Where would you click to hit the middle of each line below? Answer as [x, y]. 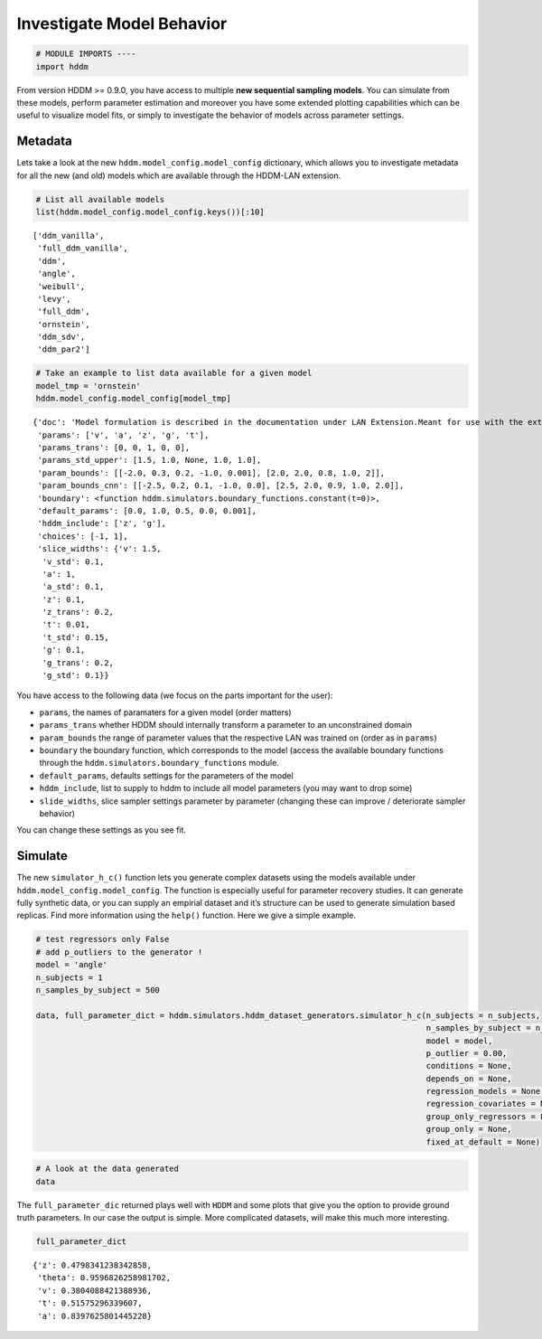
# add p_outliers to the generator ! [119, 952]
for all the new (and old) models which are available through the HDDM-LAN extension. [179, 175]
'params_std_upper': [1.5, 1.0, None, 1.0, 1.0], [150, 460]
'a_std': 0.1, [73, 587]
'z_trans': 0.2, [78, 612]
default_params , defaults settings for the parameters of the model [166, 775]
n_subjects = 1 [69, 977]
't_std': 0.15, [75, 637]
